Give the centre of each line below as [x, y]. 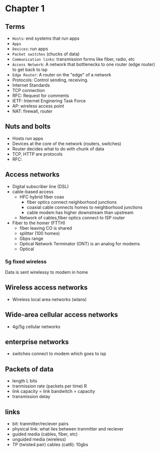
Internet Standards [31, 85]
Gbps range [31, 238]
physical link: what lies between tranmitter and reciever [68, 428]
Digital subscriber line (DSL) [40, 186]
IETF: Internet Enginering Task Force [49, 101]
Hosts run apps [27, 138]
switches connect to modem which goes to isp [59, 354]
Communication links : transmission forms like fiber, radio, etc [73, 59]
